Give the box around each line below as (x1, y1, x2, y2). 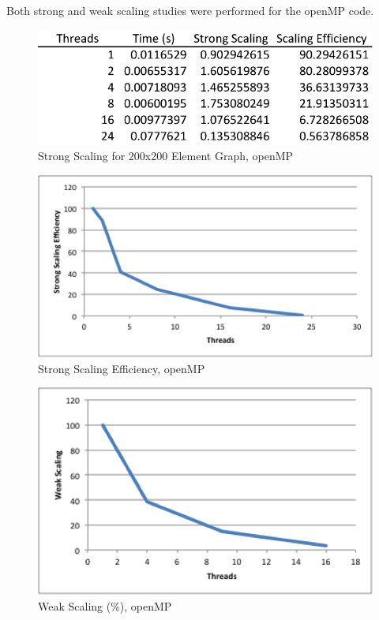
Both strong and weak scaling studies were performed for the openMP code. (6, 2, 374, 18)
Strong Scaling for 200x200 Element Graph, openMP (38, 148, 294, 164)
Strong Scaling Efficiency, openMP (38, 360, 205, 376)
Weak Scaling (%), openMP (38, 598, 172, 614)
